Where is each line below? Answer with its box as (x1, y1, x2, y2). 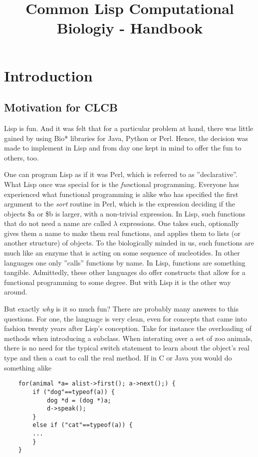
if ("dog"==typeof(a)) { (32, 388, 115, 395)
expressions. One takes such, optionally (120, 218, 240, 228)
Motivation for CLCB (4, 99, 118, 115)
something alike (4, 362, 51, 372)
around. (4, 286, 27, 297)
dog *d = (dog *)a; (46, 396, 111, 404)
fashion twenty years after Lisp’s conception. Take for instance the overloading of (4, 323, 252, 333)
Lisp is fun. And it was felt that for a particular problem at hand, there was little (4, 122, 254, 133)
